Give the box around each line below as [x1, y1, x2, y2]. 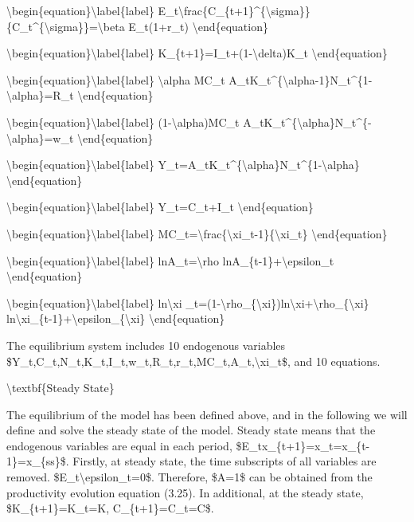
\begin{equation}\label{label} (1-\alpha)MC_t [6, 113, 240, 130]
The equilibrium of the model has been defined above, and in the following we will [6, 406, 408, 422]
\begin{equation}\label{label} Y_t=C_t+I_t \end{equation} [6, 198, 314, 215]
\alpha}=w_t [6, 129, 74, 146]
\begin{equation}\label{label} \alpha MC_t [6, 71, 225, 88]
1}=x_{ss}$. [6, 453, 69, 469]
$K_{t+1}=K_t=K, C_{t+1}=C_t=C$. [6, 500, 214, 516]
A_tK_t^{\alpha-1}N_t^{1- [228, 71, 373, 88]
